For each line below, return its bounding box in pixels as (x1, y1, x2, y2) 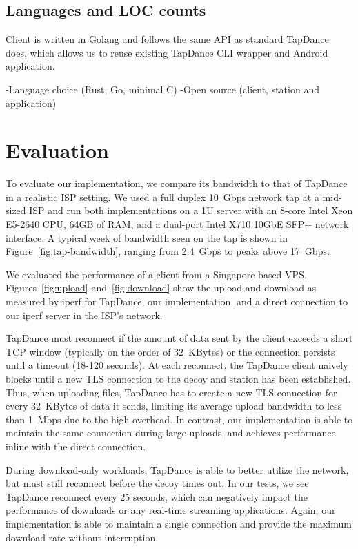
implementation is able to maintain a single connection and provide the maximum (6, 516, 352, 530)
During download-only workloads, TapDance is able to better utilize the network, (6, 462, 349, 476)
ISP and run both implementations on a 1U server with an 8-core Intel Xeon (29, 203, 353, 218)
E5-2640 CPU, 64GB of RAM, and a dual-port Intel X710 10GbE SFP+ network (6, 217, 349, 231)
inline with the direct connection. (6, 439, 146, 453)
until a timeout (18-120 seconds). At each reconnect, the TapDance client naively (6, 358, 348, 372)
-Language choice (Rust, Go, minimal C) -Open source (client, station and (6, 81, 319, 96)
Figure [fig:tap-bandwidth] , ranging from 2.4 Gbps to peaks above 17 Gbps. (6, 244, 330, 258)
